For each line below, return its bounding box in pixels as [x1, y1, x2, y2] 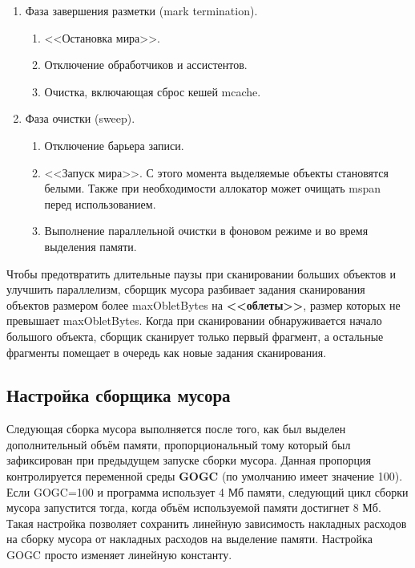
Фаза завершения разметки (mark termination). [25, 2, 258, 18]
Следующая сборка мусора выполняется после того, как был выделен [6, 420, 346, 437]
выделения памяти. [44, 237, 137, 254]
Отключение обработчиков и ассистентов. [44, 56, 248, 73]
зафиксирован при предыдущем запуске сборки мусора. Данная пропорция [6, 452, 371, 469]
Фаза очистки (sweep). [25, 110, 135, 127]
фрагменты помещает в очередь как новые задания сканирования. [6, 343, 327, 360]
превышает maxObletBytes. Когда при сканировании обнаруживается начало [6, 312, 382, 329]
